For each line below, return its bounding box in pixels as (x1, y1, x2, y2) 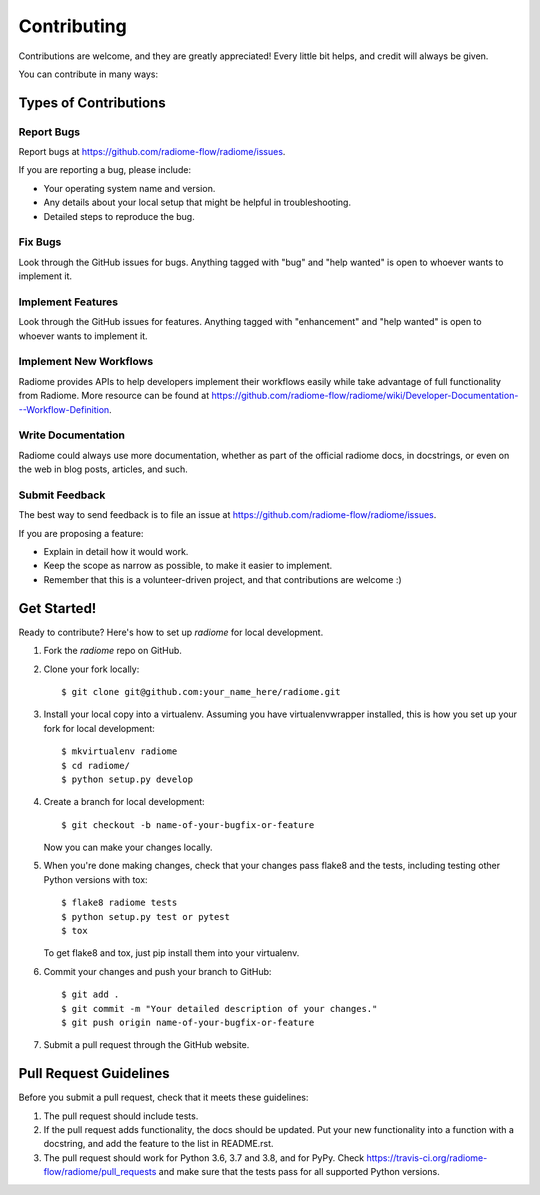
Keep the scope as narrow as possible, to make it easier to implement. (43, 560, 333, 572)
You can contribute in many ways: (18, 68, 159, 80)
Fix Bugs (18, 235, 62, 249)
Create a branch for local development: (43, 796, 205, 808)
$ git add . (61, 989, 120, 1000)
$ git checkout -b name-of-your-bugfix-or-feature (61, 819, 315, 830)
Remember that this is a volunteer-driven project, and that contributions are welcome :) (43, 573, 402, 585)
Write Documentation (18, 428, 125, 442)
